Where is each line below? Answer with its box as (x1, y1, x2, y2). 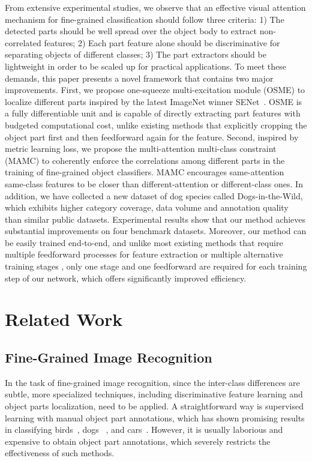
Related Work (5, 307, 123, 331)
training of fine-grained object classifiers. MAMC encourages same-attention (5, 166, 284, 178)
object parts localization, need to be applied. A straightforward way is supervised (5, 400, 304, 412)
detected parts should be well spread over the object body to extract (5, 25, 257, 37)
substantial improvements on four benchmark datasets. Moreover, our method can (5, 224, 307, 237)
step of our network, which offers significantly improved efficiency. (5, 271, 247, 284)
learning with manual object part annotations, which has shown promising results (5, 411, 305, 424)
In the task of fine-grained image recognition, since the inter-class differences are (5, 376, 300, 388)
